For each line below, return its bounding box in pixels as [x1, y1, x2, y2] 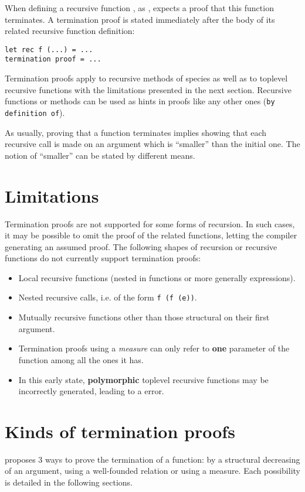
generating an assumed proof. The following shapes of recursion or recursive [5, 240, 277, 252]
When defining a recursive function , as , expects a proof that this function [5, 2, 274, 13]
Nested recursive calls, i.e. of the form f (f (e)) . [18, 291, 197, 303]
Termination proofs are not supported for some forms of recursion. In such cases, [5, 217, 295, 230]
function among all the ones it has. [18, 353, 144, 365]
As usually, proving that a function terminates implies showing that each [5, 126, 267, 138]
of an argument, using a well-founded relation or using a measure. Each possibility [5, 464, 300, 477]
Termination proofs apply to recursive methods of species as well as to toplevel [5, 72, 288, 84]
